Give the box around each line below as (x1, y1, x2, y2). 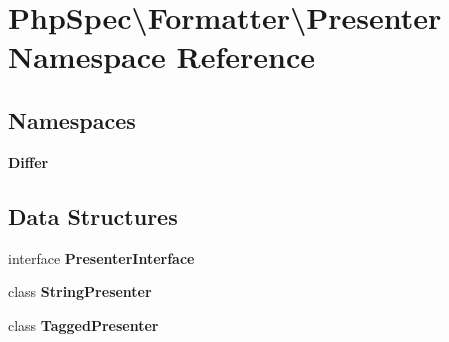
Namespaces (8, 104, 136, 135)
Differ (8, 151, 49, 172)
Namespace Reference (8, 36, 315, 77)
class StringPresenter (8, 281, 152, 302)
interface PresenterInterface (8, 247, 195, 268)
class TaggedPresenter (8, 314, 159, 335)
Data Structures (8, 200, 178, 231)
